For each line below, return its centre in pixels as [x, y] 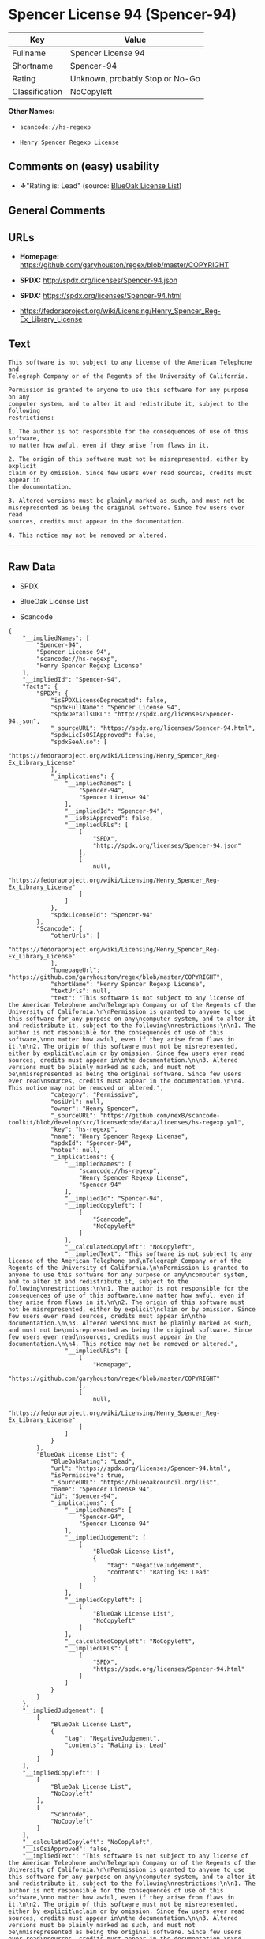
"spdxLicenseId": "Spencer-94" [102, 915]
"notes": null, [75, 1150]
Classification [37, 91]
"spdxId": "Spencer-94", [91, 1143]
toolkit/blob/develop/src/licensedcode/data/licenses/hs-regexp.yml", [127, 1122]
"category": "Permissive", [95, 1094]
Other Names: [32, 111]
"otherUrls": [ [75, 935]
